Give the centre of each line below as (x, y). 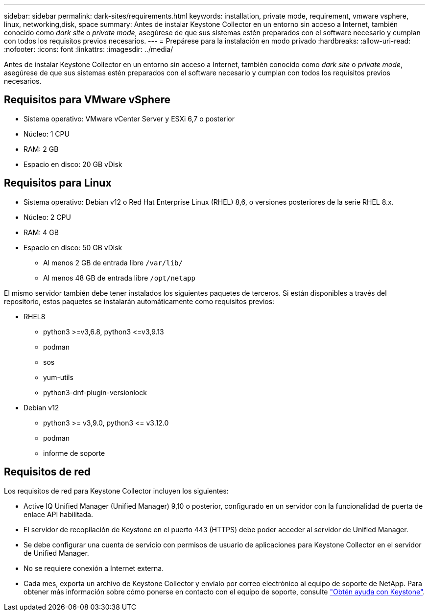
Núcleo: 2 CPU (47, 217)
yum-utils (58, 377)
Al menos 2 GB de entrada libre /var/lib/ (113, 262)
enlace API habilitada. (58, 514)
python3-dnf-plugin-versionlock (95, 392)
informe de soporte (74, 453)
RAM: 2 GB (41, 149)
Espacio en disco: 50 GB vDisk (73, 247)
